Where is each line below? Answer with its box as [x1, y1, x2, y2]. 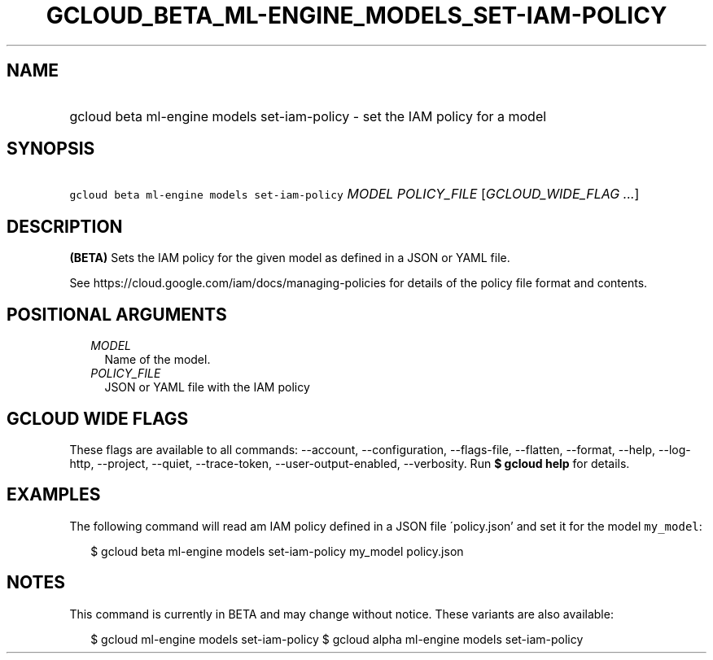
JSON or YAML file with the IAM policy [104, 380, 310, 395]
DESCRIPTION [7, 216, 123, 237]
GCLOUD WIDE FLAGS [7, 408, 189, 429]
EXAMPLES [7, 484, 101, 505]
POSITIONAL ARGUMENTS [7, 304, 227, 325]
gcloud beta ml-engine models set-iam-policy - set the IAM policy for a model [69, 107, 547, 125]
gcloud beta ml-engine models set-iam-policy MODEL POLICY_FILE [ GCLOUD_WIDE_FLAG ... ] [69, 186, 640, 203]
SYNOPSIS [7, 138, 95, 160]
